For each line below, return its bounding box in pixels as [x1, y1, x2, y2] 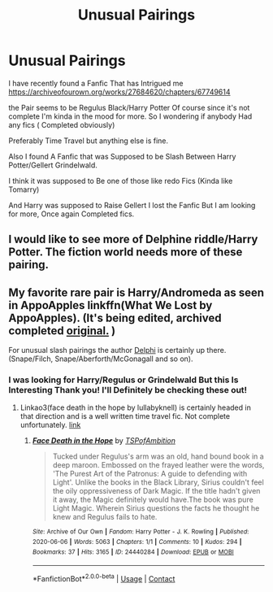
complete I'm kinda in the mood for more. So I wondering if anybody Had [8, 111, 253, 121]
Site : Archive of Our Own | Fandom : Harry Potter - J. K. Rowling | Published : [32, 528, 249, 536]
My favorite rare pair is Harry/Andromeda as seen [8, 285, 265, 299]
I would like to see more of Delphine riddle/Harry [8, 233, 258, 246]
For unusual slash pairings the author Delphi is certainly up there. [8, 346, 227, 355]
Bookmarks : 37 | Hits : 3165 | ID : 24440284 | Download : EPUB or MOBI [32, 547, 234, 556]
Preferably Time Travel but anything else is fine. [8, 136, 169, 146]
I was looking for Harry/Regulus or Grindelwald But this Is [8, 374, 239, 385]
